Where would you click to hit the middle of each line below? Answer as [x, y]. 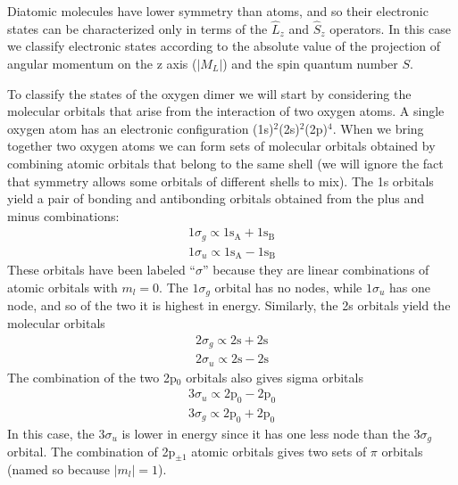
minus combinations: [63, 215]
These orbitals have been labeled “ [101, 270]
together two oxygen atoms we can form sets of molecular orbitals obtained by [221, 146]
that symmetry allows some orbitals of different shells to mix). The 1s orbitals [221, 181]
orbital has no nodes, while [288, 287]
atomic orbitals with [62, 287]
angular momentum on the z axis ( [102, 63]
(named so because [58, 469]
